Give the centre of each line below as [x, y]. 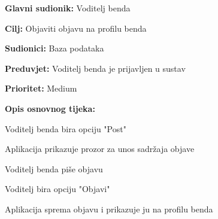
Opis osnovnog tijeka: [50, 108]
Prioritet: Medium [41, 88]
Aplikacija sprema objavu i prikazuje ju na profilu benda [109, 209]
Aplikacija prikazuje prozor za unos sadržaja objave [100, 149]
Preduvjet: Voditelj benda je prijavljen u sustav [95, 68]
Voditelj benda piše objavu [54, 168]
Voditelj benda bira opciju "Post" [66, 128]
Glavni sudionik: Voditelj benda [68, 8]
